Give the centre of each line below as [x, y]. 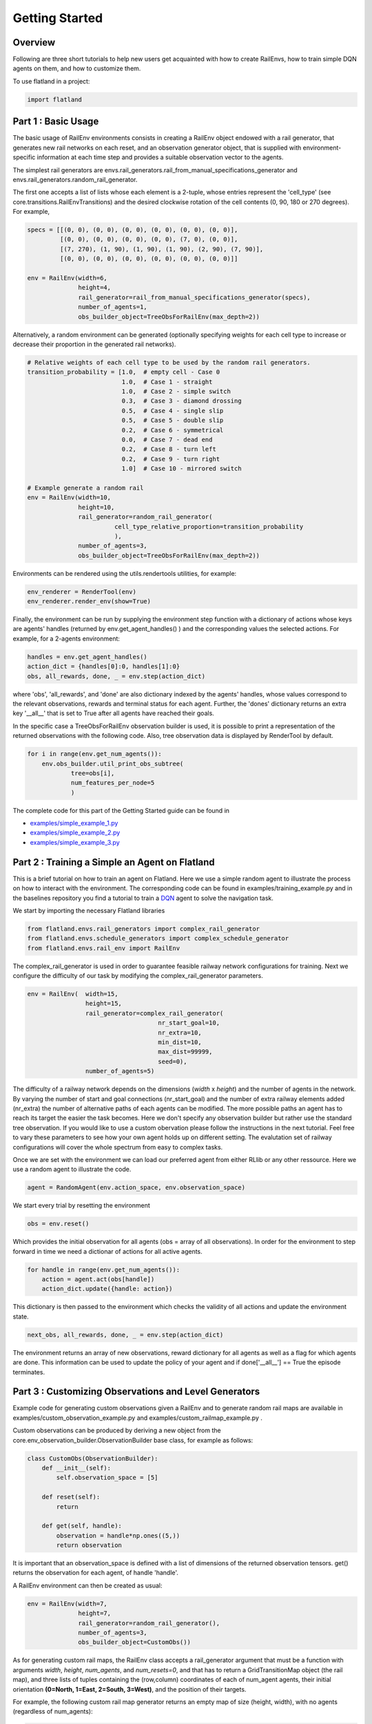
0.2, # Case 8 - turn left [169, 449]
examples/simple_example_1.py [74, 823]
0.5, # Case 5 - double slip [173, 420]
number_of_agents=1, [113, 307]
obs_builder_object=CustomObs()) [134, 1642]
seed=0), [173, 1061]
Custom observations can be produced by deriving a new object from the [117, 1430]
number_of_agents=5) [120, 1071]
